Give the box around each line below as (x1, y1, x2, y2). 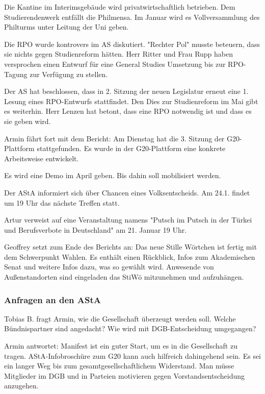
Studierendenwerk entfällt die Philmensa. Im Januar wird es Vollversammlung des (4, 11, 260, 22)
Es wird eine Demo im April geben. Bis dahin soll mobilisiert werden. (4, 170, 221, 181)
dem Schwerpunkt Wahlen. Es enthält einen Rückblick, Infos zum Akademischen (4, 251, 255, 262)
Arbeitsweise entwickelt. (4, 153, 79, 163)
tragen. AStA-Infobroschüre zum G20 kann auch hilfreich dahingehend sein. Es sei (4, 350, 261, 361)
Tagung (4, 68, 28, 79)
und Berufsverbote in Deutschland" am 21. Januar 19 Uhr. (4, 224, 187, 235)
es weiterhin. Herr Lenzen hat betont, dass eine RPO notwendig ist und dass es (4, 106, 252, 116)
